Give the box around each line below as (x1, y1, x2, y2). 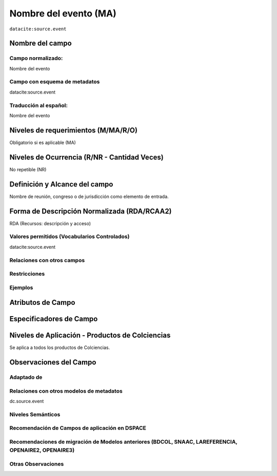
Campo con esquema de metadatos (9, 78, 100, 85)
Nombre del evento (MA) (9, 8, 116, 19)
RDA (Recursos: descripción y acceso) (9, 220, 91, 226)
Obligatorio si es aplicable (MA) (9, 139, 76, 145)
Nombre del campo (9, 39, 72, 48)
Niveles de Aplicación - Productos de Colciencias (9, 331, 171, 340)
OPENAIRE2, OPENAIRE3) (9, 447, 75, 454)
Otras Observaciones (9, 460, 64, 467)
